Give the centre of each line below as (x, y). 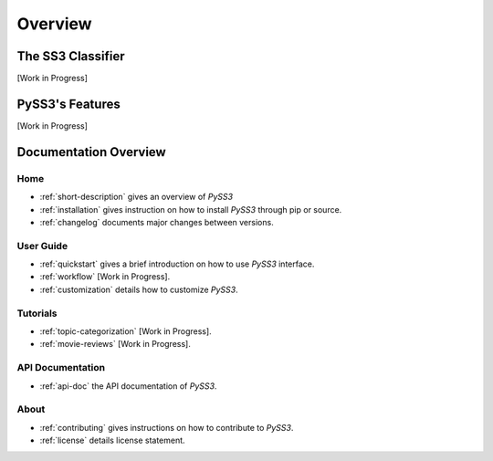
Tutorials (37, 313)
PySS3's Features (68, 104)
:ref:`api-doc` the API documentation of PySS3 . (128, 386)
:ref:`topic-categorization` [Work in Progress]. (126, 331)
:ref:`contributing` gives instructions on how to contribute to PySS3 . (167, 427)
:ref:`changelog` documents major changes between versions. (157, 222)
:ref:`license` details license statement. (113, 440)
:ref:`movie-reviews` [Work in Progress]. (115, 344)
